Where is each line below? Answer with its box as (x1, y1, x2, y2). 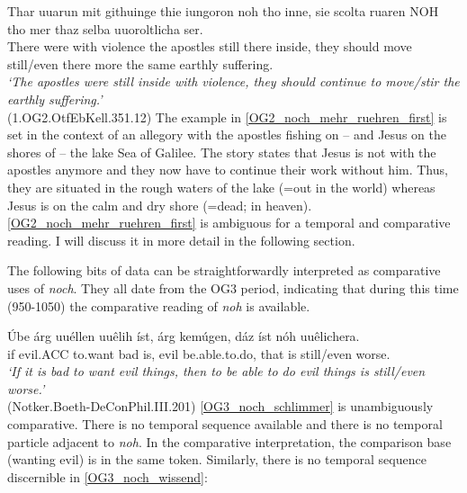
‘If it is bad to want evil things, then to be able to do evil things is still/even (7, 362, 426, 381)
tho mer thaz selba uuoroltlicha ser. (7, 19, 203, 38)
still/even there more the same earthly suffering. (7, 54, 274, 73)
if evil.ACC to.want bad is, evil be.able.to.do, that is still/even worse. (7, 344, 391, 363)
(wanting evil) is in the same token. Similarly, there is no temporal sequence (7, 450, 427, 469)
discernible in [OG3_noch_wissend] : (7, 467, 208, 486)
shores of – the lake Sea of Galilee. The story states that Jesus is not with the (7, 142, 436, 161)
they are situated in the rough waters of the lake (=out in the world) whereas (7, 177, 436, 196)
